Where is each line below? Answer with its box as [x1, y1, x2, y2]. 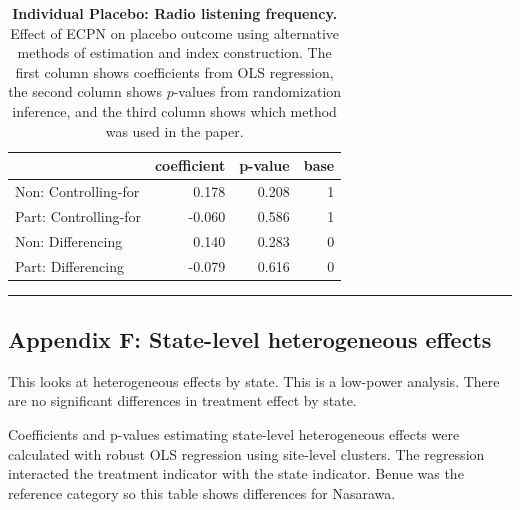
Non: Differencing [15, 230, 123, 251]
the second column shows [8, 81, 162, 102]
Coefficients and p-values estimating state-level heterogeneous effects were [8, 424, 460, 445]
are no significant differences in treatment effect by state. [8, 390, 357, 411]
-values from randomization [173, 81, 342, 102]
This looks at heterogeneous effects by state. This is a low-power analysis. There [8, 370, 500, 391]
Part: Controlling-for [15, 205, 141, 226]
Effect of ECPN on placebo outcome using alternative [10, 22, 340, 43]
